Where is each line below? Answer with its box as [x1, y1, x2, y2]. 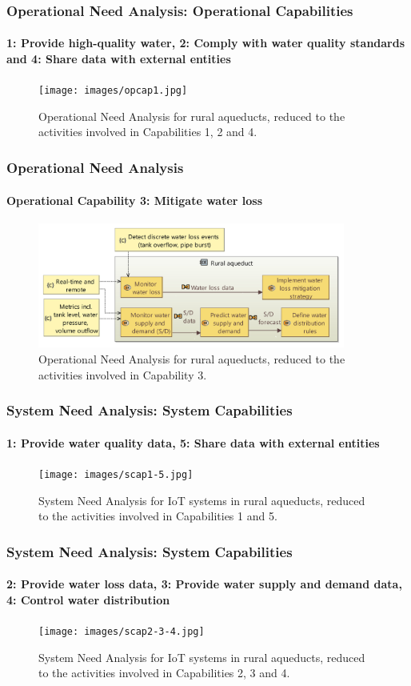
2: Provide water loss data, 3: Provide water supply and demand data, [6, 576, 402, 592]
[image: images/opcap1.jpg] [38, 85, 188, 97]
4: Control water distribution [6, 591, 170, 608]
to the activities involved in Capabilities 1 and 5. [38, 507, 277, 524]
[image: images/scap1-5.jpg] [38, 468, 194, 480]
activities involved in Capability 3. [38, 366, 207, 383]
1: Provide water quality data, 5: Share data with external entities [6, 434, 380, 451]
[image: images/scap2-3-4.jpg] [38, 625, 205, 637]
